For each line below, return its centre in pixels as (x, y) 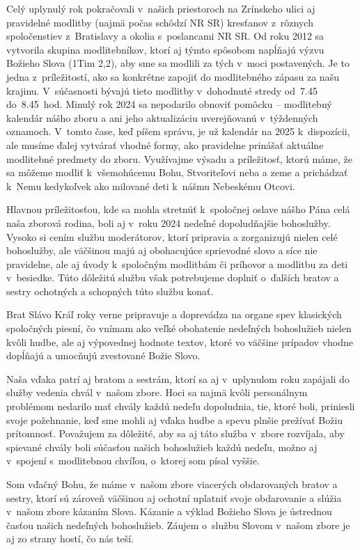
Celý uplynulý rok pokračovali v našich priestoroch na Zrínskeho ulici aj (161, 8)
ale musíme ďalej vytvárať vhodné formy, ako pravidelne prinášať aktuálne (165, 144)
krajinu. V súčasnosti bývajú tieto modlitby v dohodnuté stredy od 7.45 (162, 90)
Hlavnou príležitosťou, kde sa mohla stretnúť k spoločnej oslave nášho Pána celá (178, 209)
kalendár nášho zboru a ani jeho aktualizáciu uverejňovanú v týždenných (162, 117)
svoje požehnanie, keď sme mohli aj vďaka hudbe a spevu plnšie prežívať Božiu (175, 419)
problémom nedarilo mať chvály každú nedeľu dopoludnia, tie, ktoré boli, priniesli (181, 406)
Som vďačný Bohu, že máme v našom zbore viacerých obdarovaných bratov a (172, 484)
